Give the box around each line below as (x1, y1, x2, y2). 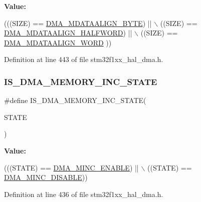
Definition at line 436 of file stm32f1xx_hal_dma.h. (4, 188, 163, 199)
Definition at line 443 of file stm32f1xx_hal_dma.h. (4, 54, 163, 64)
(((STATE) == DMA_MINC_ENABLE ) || (4, 162, 139, 172)
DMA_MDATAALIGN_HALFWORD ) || (4, 27, 132, 38)
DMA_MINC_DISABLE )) (4, 172, 88, 182)
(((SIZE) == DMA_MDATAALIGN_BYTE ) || (4, 17, 152, 28)
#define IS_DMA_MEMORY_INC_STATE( (4, 95, 146, 105)
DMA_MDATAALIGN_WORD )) (4, 37, 112, 47)
